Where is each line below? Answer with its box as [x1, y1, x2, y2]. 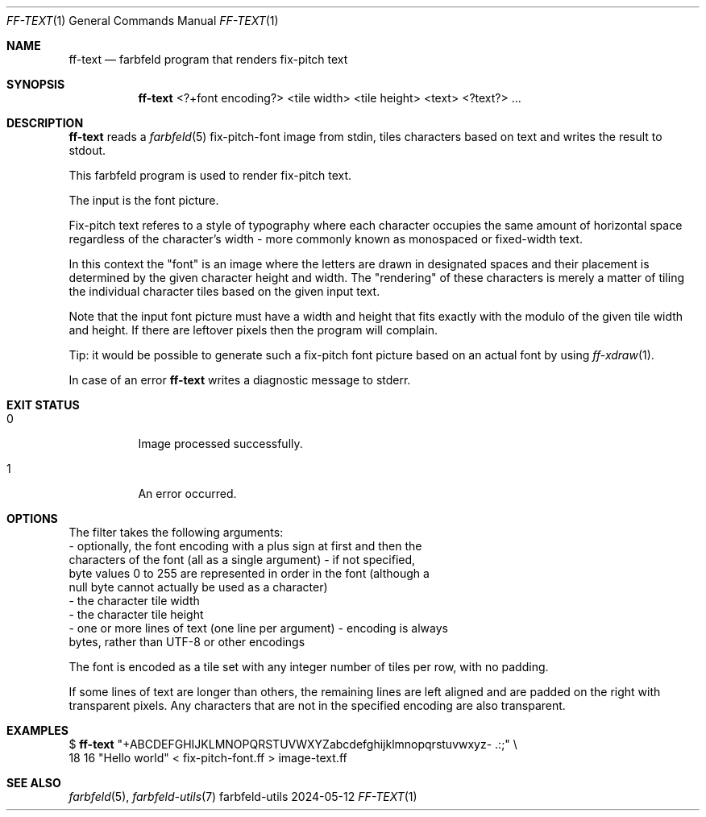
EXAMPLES [6, 724, 69, 737]
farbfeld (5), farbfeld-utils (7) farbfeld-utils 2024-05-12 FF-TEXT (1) [69, 790, 417, 803]
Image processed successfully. [138, 437, 303, 450]
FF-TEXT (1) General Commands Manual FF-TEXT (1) [6, 14, 279, 27]
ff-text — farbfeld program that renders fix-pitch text [69, 52, 348, 66]
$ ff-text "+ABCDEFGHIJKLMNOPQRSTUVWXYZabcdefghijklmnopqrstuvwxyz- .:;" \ [69, 737, 517, 751]
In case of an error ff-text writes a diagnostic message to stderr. [69, 373, 411, 387]
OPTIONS [6, 512, 58, 525]
